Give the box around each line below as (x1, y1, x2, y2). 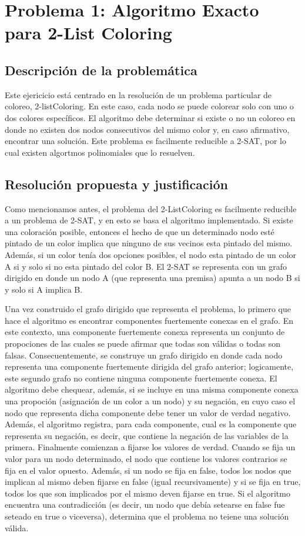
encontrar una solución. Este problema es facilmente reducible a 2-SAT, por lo (5, 135, 286, 147)
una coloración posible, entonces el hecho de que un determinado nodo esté (5, 225, 274, 237)
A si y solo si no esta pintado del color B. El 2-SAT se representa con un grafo (5, 260, 287, 272)
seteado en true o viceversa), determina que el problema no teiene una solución (5, 510, 289, 522)
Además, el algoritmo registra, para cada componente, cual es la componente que (5, 418, 297, 430)
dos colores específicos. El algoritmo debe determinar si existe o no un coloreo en (5, 111, 296, 123)
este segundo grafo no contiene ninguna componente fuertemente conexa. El (5, 371, 277, 384)
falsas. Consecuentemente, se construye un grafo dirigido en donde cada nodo (5, 349, 283, 361)
